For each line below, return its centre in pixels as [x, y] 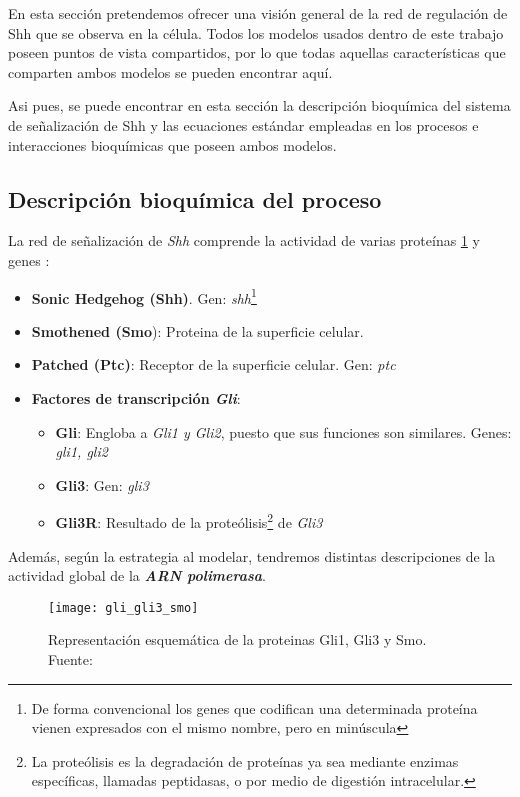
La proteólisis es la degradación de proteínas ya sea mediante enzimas [245, 760]
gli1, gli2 [81, 451]
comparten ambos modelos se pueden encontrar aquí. [170, 71]
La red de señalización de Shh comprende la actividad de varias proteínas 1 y [244, 240]
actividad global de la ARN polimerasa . [137, 575]
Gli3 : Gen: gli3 [102, 484]
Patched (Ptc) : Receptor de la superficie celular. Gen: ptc [213, 364]
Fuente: [70, 659]
